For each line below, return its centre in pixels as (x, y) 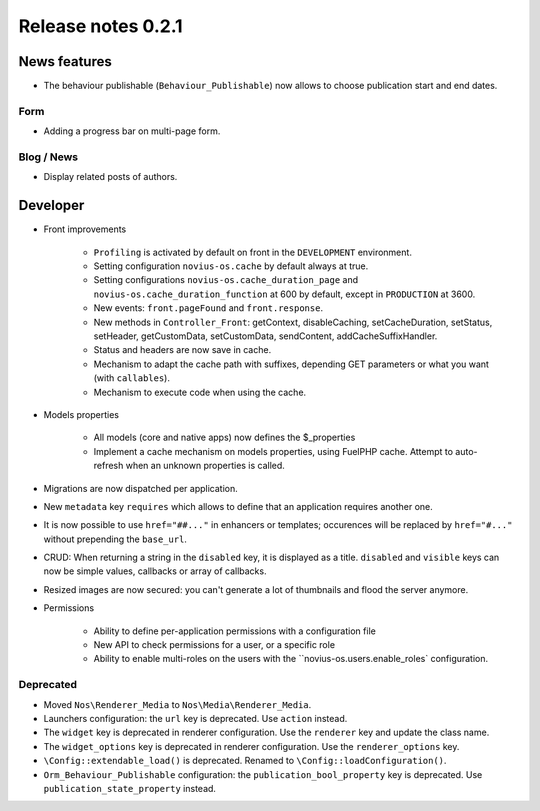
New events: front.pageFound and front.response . (208, 308)
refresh (108, 466)
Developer (51, 205)
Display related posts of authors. (110, 177)
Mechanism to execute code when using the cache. (200, 392)
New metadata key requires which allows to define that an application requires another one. (238, 506)
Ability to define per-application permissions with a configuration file (235, 631)
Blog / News (48, 157)
